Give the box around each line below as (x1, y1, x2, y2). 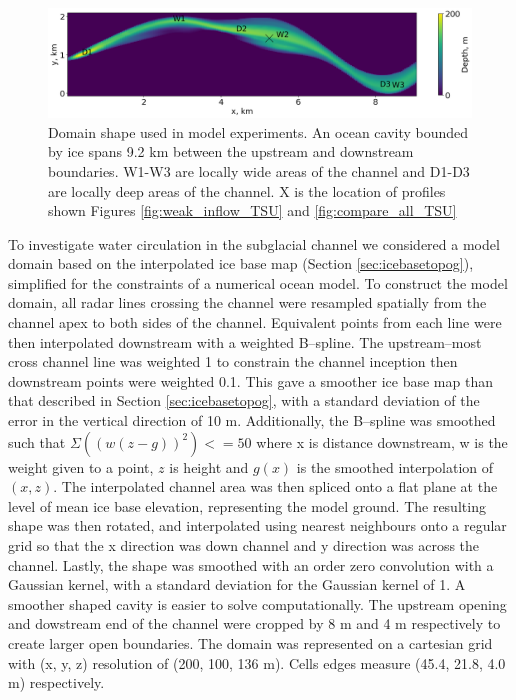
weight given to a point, (8, 456, 154, 477)
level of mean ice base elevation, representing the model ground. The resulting (8, 495, 486, 516)
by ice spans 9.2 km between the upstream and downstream (48, 141, 414, 162)
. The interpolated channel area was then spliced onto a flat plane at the (53, 476, 498, 497)
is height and (169, 456, 249, 477)
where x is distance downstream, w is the (256, 431, 508, 452)
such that (8, 431, 66, 452)
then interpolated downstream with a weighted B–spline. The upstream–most (8, 331, 482, 352)
